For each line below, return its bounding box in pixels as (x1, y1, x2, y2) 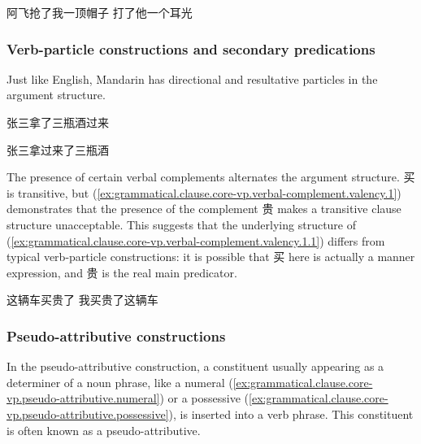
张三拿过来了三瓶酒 (7, 141, 109, 158)
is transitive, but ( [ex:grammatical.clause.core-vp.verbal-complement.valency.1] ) (7, 184, 401, 201)
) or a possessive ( (159, 390, 250, 407)
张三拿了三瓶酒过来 (7, 114, 109, 130)
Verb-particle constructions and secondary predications (7, 38, 375, 59)
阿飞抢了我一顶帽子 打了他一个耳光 (7, 4, 193, 20)
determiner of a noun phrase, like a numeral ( (7, 373, 233, 390)
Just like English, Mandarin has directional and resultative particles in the (7, 70, 378, 87)
